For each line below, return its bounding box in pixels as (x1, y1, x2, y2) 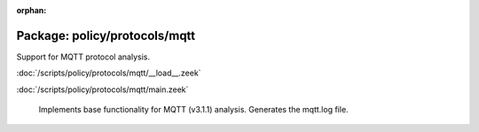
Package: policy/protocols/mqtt (16, 27, 196, 43)
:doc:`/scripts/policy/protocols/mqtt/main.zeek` (16, 84, 189, 95)
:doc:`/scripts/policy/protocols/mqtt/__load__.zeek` (16, 67, 201, 79)
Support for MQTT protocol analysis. (16, 51, 151, 62)
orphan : (16, 5, 47, 15)
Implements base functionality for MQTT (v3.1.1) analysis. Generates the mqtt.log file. (38, 105, 349, 115)
